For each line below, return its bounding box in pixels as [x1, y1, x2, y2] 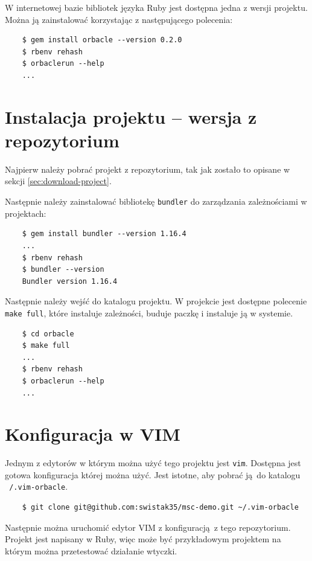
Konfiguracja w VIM [5, 422, 180, 446]
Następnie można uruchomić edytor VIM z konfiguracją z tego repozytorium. [5, 521, 291, 533]
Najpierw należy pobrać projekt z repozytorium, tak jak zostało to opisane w [5, 162, 290, 175]
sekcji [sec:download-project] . [5, 175, 112, 187]
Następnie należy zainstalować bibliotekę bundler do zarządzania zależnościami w [5, 195, 307, 208]
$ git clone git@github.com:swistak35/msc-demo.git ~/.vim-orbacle [22, 503, 299, 512]
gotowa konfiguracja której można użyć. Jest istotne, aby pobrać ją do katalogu [5, 468, 301, 481]
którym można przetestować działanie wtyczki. [5, 544, 177, 557]
